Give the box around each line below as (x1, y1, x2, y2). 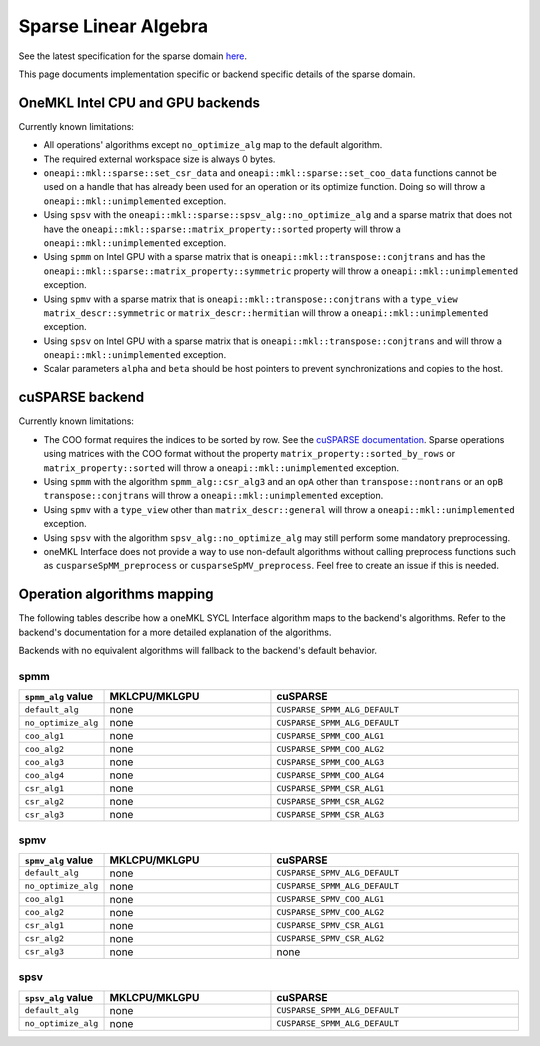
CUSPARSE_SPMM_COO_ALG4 (276, 770, 385, 780)
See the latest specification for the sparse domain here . (18, 50, 248, 62)
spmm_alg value (24, 690, 94, 704)
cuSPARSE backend (18, 389, 145, 406)
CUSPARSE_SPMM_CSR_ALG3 (276, 809, 385, 820)
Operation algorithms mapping (18, 586, 214, 603)
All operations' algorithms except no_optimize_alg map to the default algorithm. (43, 139, 383, 151)
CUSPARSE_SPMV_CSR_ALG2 (276, 933, 385, 944)
